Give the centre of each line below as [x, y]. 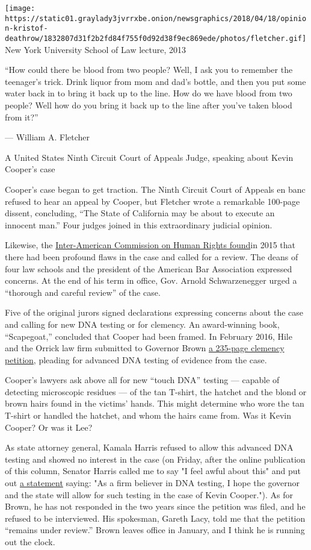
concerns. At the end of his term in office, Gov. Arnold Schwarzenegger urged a [151, 280]
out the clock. [30, 542]
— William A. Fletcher [48, 137]
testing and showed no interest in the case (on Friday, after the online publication [155, 459]
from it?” [22, 117]
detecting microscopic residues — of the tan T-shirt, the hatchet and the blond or [156, 391]
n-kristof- [26, 29]
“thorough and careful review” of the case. [83, 292]
